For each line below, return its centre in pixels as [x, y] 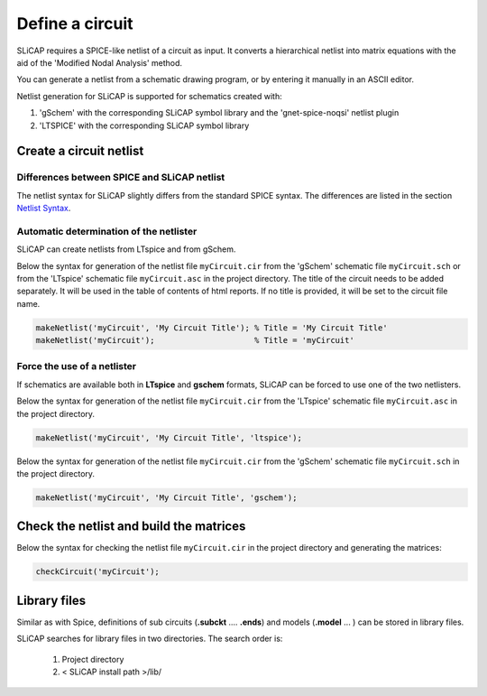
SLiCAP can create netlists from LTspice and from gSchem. [126, 249]
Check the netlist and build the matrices [131, 527]
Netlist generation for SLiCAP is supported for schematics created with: [150, 96]
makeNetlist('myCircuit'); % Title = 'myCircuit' [195, 340]
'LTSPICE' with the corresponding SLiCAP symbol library [144, 125]
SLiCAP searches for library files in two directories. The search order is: [150, 639]
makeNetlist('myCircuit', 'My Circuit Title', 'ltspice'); [169, 437]
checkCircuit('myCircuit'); [97, 572]
